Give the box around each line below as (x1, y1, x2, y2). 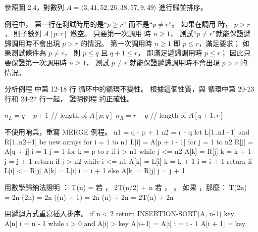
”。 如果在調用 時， (168, 18, 232, 29)
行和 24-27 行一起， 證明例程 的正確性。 (4, 93, 134, 103)
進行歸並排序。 (158, 2, 207, 12)
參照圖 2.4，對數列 (4, 2, 64, 12)
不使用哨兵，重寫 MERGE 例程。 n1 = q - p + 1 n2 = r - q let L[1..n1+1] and (4, 126, 250, 137)
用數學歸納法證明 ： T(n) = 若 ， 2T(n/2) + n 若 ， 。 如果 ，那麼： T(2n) (4, 182, 247, 192)
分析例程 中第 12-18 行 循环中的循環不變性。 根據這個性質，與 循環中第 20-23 (4, 84, 254, 94)
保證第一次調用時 (11, 57, 67, 67)
